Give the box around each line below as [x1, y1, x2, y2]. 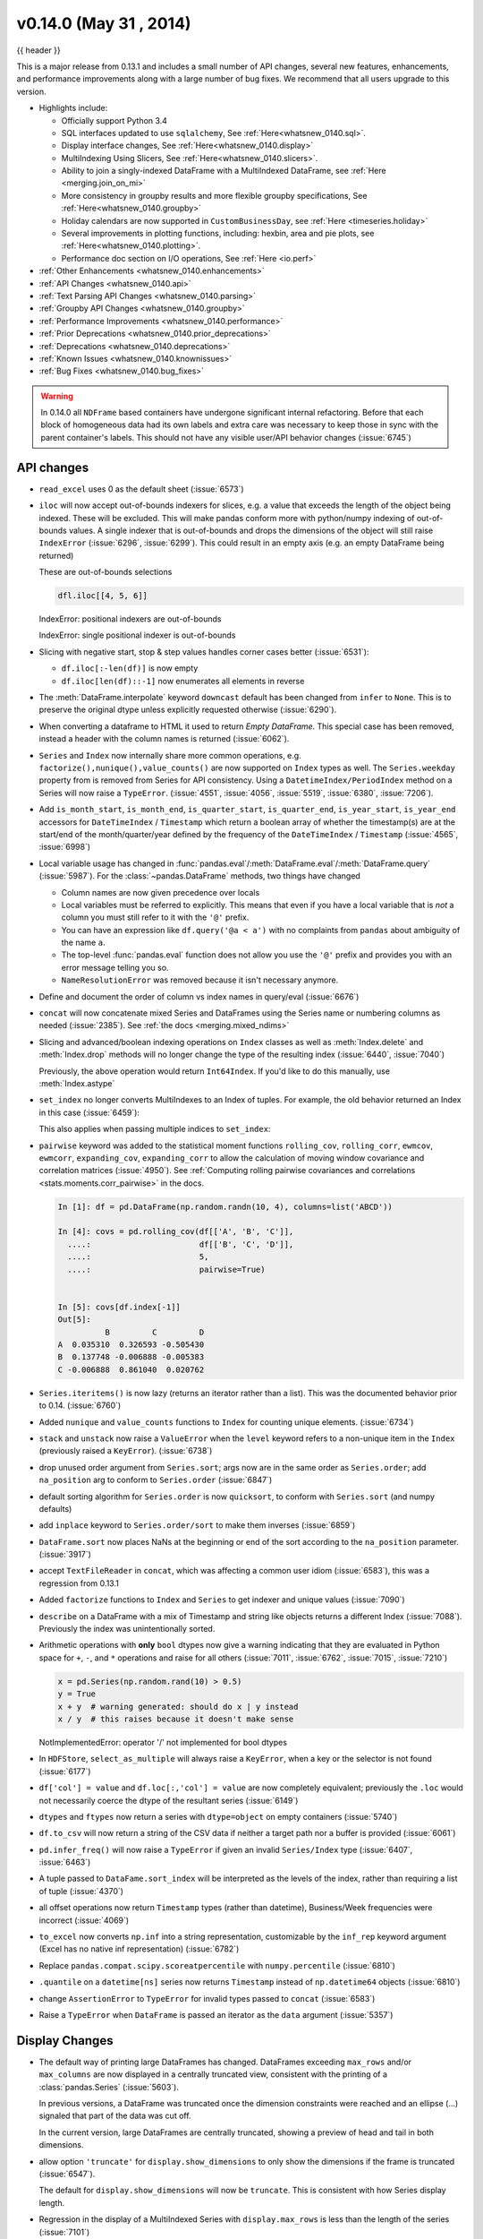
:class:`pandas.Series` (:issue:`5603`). [38, 2081, 179, 2092]
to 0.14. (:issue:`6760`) [38, 1400, 122, 1411]
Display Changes [16, 2033, 114, 2048]
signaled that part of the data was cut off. [38, 2110, 191, 2122]
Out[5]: [57, 1315, 91, 1325]
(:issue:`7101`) [38, 2226, 90, 2237]
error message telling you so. [61, 962, 169, 973]
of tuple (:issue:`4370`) [38, 1885, 124, 1896]
